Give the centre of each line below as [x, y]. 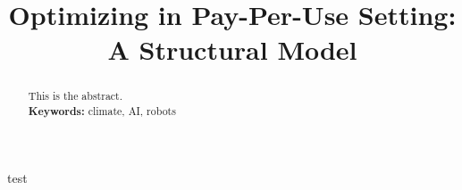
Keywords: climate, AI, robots [102, 112]
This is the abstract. [76, 96]
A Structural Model [232, 50]
